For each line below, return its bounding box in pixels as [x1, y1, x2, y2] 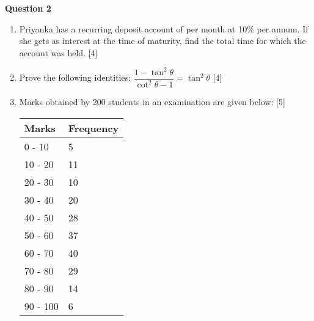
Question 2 [5, 2, 51, 14]
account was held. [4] [19, 46, 98, 59]
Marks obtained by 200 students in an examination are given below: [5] [19, 95, 285, 108]
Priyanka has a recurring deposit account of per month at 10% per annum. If [19, 22, 309, 35]
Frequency [68, 120, 119, 135]
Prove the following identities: [19, 71, 131, 84]
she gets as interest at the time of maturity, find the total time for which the [19, 34, 306, 47]
